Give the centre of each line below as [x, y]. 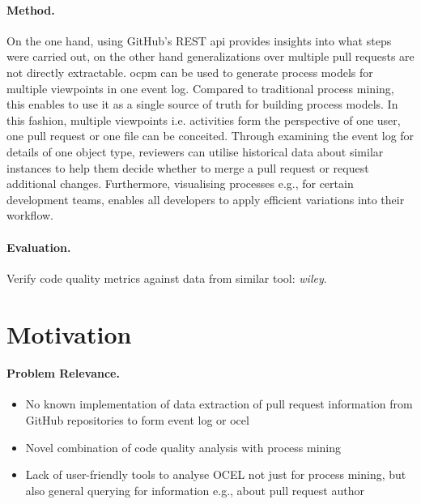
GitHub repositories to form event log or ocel [137, 420]
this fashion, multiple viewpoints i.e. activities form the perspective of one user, [204, 120]
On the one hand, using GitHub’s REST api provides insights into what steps [199, 40]
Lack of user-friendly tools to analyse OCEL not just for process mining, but [216, 474]
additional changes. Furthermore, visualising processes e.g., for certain [180, 184]
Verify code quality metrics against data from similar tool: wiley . [167, 278]
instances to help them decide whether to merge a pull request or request [188, 167]
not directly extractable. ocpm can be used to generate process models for [190, 72]
